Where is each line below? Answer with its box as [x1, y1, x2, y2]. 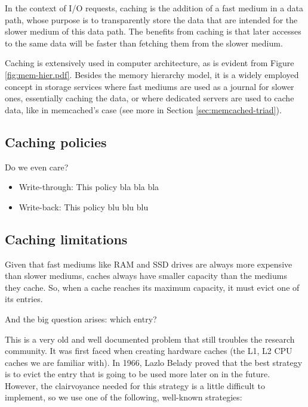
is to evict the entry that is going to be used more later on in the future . [5, 368, 270, 380]
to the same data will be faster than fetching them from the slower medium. [5, 36, 283, 49]
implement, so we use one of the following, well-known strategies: [5, 391, 242, 403]
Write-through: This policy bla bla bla [19, 181, 159, 193]
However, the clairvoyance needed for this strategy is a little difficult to [5, 379, 265, 392]
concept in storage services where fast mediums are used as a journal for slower [5, 80, 294, 92]
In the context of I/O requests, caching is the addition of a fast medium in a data [5, 2, 304, 14]
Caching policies [5, 132, 107, 151]
